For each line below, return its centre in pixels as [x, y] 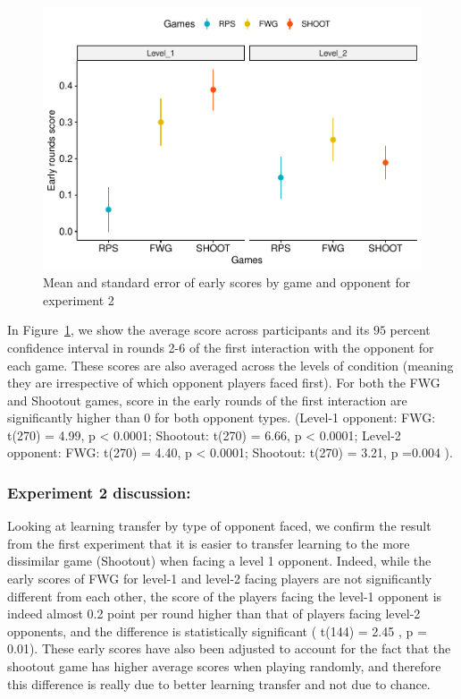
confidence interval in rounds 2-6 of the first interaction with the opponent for [221, 347]
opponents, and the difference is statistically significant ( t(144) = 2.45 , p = [217, 631]
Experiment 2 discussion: [99, 492]
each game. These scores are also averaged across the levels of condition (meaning [230, 365]
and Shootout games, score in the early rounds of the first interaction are [207, 400]
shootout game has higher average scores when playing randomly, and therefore [224, 666]
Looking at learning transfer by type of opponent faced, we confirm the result [219, 526]
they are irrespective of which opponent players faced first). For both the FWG [224, 383]
